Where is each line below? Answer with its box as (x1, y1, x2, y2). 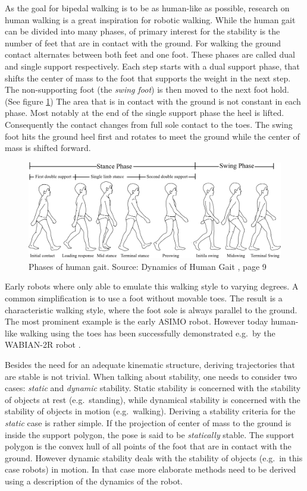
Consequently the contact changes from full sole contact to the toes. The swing (5, 118, 293, 130)
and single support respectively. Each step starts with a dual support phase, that (5, 59, 300, 72)
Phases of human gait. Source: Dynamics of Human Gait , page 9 (29, 260, 267, 272)
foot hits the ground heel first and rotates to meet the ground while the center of (5, 130, 300, 142)
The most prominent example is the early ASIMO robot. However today (5, 315, 268, 328)
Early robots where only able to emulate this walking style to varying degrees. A (5, 280, 299, 292)
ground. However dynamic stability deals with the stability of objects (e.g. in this (5, 451, 303, 464)
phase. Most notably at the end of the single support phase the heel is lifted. (5, 106, 284, 119)
